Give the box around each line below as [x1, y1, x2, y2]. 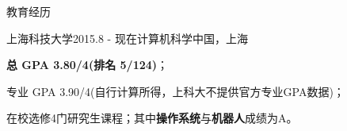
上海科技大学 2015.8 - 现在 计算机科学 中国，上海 [6, 29, 248, 46]
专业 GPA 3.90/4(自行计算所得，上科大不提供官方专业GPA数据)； [6, 83, 345, 99]
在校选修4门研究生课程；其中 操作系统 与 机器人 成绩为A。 [6, 110, 298, 126]
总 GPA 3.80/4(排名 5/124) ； [6, 56, 169, 73]
